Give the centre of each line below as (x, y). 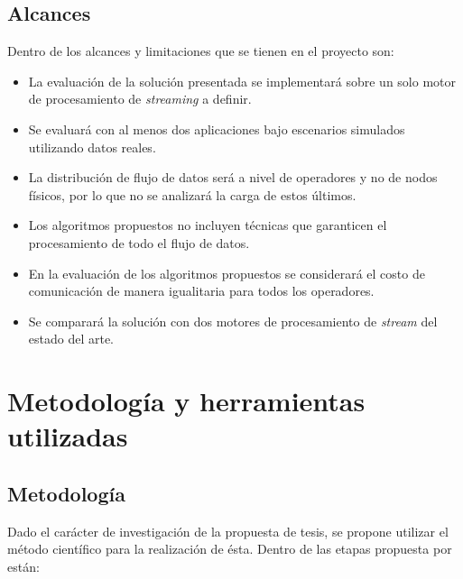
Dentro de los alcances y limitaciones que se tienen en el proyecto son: (201, 51)
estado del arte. (71, 339)
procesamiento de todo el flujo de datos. (139, 242)
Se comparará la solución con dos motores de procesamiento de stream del (233, 321)
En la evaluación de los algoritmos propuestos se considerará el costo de (227, 273)
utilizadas (68, 436)
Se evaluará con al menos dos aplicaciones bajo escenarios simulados (217, 129)
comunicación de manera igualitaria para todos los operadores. (201, 291)
